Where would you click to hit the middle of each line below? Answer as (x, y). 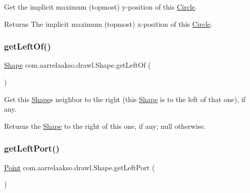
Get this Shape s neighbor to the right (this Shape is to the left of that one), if (125, 99)
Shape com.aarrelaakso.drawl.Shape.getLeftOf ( (78, 65)
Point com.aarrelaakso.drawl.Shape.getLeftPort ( (80, 167)
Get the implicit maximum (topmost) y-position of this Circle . (101, 7)
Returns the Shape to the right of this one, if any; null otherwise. (105, 126)
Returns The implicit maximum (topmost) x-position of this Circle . (108, 23)
